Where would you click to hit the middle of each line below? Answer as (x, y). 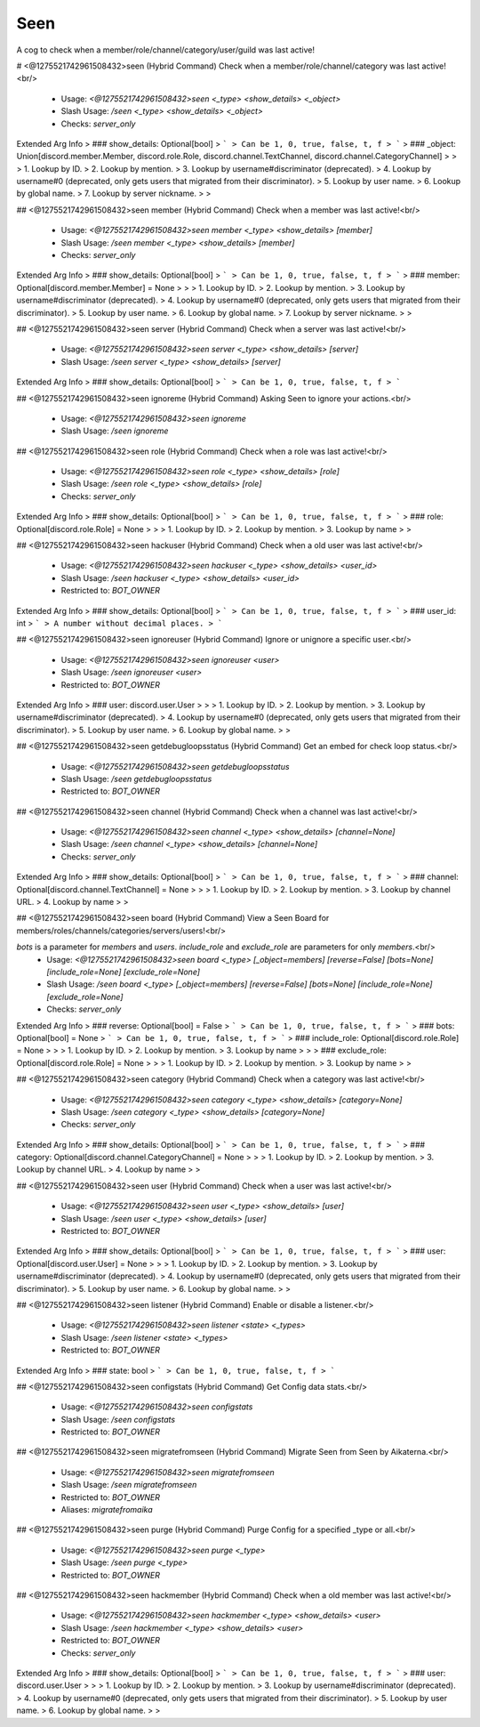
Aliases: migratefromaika (107, 1510)
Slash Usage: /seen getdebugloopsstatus (136, 779)
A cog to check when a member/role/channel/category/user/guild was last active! (166, 50)
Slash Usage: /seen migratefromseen (129, 1485)
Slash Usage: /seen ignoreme (115, 431)
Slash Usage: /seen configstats (118, 1419)
